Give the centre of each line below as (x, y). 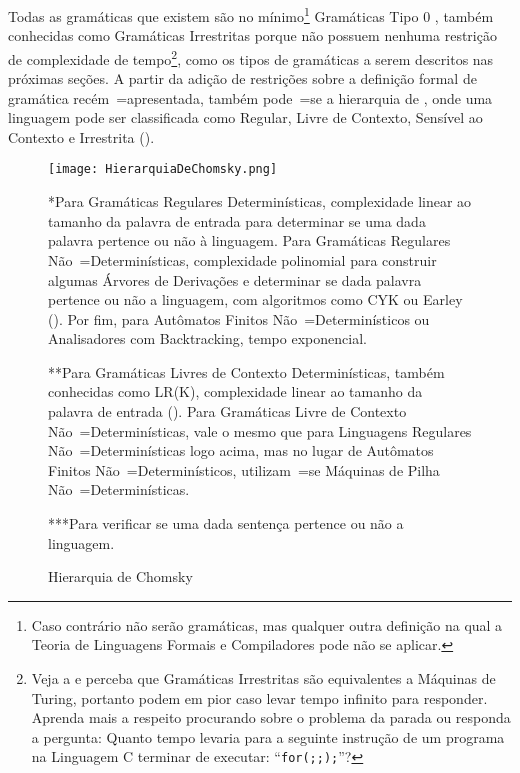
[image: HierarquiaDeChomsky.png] (163, 169)
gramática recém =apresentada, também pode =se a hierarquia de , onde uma (250, 97)
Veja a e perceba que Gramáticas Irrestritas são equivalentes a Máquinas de (263, 678)
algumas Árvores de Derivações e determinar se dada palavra (235, 279)
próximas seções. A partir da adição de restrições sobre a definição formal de (242, 78)
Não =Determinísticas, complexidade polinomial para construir (242, 259)
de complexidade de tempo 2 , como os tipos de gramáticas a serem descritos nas (251, 57)
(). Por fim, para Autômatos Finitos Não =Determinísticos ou (239, 318)
